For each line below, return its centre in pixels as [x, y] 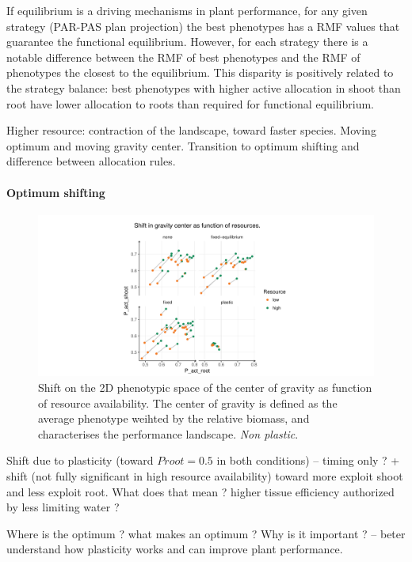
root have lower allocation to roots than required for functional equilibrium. [190, 103]
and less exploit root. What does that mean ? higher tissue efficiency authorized [200, 491]
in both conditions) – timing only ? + [308, 460]
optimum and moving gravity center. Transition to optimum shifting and [183, 145]
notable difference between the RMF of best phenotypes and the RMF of [183, 57]
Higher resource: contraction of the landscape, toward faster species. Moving [191, 130]
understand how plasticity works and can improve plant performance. [175, 549]
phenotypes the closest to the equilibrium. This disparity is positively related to [200, 72]
